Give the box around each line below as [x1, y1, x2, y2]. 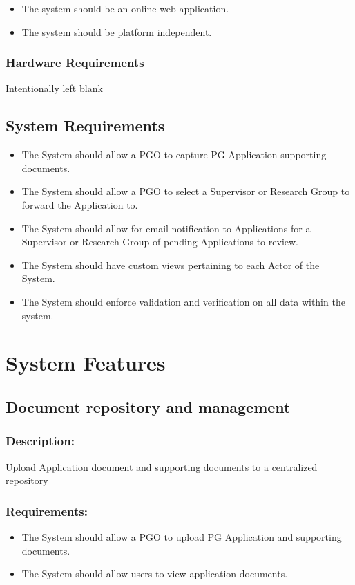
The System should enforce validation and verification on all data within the [21, 294, 345, 308]
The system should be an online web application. [21, 1, 229, 15]
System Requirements [6, 115, 165, 136]
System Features [6, 349, 166, 377]
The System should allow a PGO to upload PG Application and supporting [21, 529, 342, 544]
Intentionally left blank [6, 81, 103, 95]
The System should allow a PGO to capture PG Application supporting [21, 147, 327, 162]
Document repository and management [6, 396, 291, 417]
